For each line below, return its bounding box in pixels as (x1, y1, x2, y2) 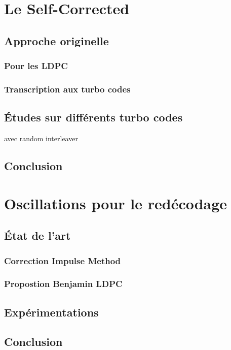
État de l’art (4, 228, 71, 243)
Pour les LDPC (4, 59, 68, 72)
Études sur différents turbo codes (4, 109, 183, 125)
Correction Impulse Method (4, 254, 121, 267)
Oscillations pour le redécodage (4, 193, 227, 213)
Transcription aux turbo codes (4, 82, 131, 95)
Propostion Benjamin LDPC (4, 277, 123, 290)
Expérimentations (4, 304, 99, 320)
